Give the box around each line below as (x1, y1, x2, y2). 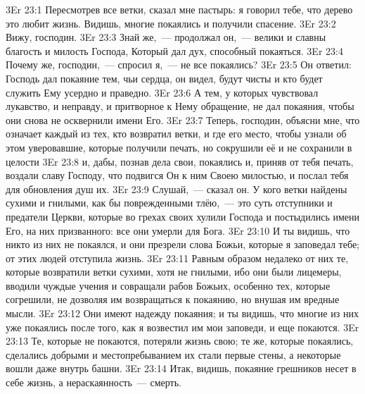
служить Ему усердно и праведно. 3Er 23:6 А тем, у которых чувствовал (6, 85, 319, 99)
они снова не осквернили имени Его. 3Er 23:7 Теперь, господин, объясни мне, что (6, 112, 360, 127)
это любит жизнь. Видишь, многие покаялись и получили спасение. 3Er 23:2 (6, 16, 336, 30)
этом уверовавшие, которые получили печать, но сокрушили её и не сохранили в (6, 140, 352, 154)
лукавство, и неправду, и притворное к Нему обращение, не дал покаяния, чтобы (6, 99, 354, 113)
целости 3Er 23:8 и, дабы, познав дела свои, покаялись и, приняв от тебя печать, (6, 154, 354, 168)
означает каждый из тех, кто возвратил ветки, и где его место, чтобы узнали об (6, 126, 347, 141)
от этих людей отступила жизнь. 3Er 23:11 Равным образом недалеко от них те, (6, 250, 349, 265)
